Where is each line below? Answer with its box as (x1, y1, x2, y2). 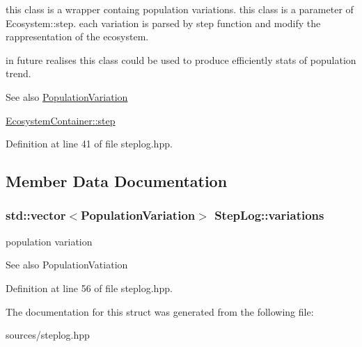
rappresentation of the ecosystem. (6, 29, 149, 44)
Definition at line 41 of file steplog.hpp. (6, 136, 173, 151)
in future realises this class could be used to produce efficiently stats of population (6, 52, 356, 67)
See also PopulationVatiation (6, 257, 128, 272)
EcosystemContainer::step (6, 113, 116, 127)
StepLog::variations (214, 207, 324, 224)
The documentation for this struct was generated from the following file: (6, 304, 314, 318)
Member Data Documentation (6, 170, 228, 192)
